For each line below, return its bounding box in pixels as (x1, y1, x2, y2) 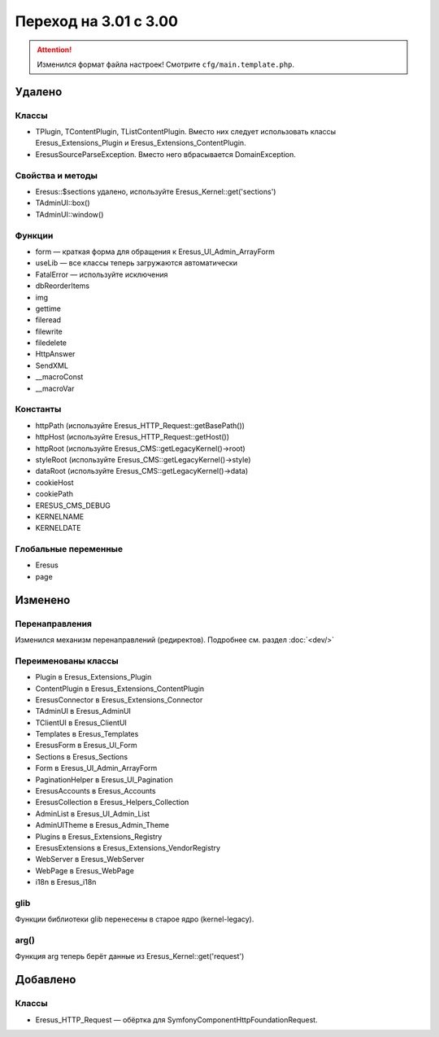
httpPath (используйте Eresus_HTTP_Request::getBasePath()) (35, 420, 246, 431)
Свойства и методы (15, 169, 98, 181)
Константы (15, 404, 62, 415)
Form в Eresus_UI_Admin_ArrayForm (35, 764, 158, 773)
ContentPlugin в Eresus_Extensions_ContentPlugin (35, 684, 205, 694)
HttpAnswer (35, 349, 76, 359)
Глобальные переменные (15, 544, 124, 555)
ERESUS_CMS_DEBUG (35, 501, 111, 510)
